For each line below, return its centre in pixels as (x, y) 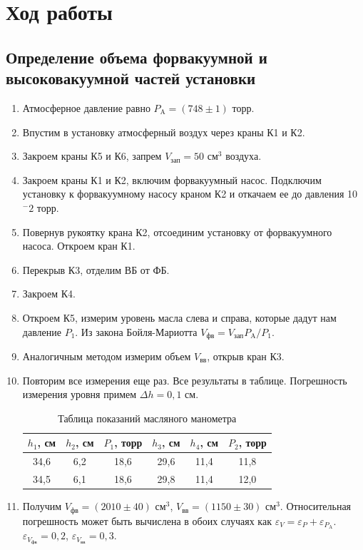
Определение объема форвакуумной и (137, 57)
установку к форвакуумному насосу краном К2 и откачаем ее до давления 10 (190, 194)
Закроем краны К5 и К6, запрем (92, 156)
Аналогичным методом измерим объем (107, 356)
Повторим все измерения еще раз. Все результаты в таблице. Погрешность (185, 380)
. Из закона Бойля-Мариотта (136, 331)
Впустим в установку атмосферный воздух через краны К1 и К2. (164, 132)
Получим (42, 506)
